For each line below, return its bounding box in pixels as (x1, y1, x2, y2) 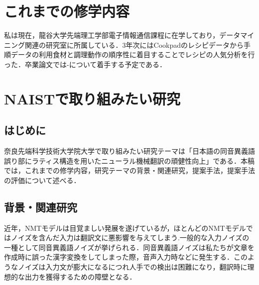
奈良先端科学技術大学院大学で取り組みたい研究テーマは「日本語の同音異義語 (4, 146, 255, 156)
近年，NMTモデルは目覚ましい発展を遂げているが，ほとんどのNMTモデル (4, 222, 246, 233)
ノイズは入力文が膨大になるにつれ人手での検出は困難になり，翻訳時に (17, 262, 248, 272)
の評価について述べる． (4, 175, 81, 185)
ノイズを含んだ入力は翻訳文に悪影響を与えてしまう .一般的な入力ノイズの (10, 232, 250, 243)
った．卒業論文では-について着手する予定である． (4, 59, 167, 69)
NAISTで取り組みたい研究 (4, 88, 181, 108)
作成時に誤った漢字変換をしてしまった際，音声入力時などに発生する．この (4, 252, 248, 262)
